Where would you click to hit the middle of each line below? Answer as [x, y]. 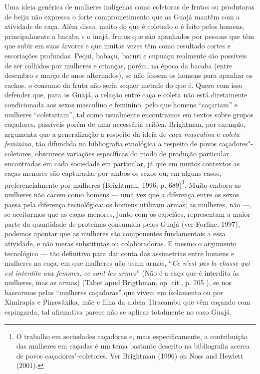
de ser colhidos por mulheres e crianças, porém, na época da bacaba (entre [119, 65]
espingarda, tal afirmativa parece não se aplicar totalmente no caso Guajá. [118, 312]
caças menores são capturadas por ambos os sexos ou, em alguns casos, [113, 173]
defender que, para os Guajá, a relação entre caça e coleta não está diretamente [126, 95]
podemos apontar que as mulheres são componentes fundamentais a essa [115, 233]
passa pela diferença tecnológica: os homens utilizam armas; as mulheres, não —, [128, 204]
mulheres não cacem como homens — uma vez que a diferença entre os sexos [122, 194]
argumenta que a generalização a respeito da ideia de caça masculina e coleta [122, 134]
